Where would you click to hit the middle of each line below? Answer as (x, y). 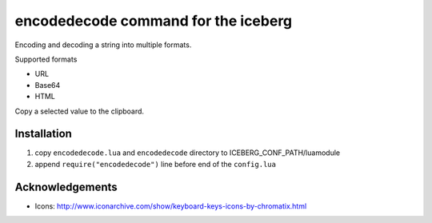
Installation (43, 134)
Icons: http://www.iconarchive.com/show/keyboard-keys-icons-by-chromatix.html (171, 206)
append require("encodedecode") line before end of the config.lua (155, 164)
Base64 (48, 85)
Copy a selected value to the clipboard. (79, 111)
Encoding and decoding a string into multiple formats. (103, 45)
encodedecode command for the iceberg (154, 21)
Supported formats (46, 59)
